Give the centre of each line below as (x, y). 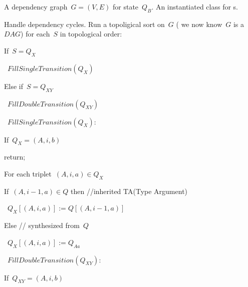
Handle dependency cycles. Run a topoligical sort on (84, 24)
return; (15, 157)
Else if (14, 86)
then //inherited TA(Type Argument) (129, 191)
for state (126, 6)
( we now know (199, 24)
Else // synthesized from (42, 225)
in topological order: (91, 34)
